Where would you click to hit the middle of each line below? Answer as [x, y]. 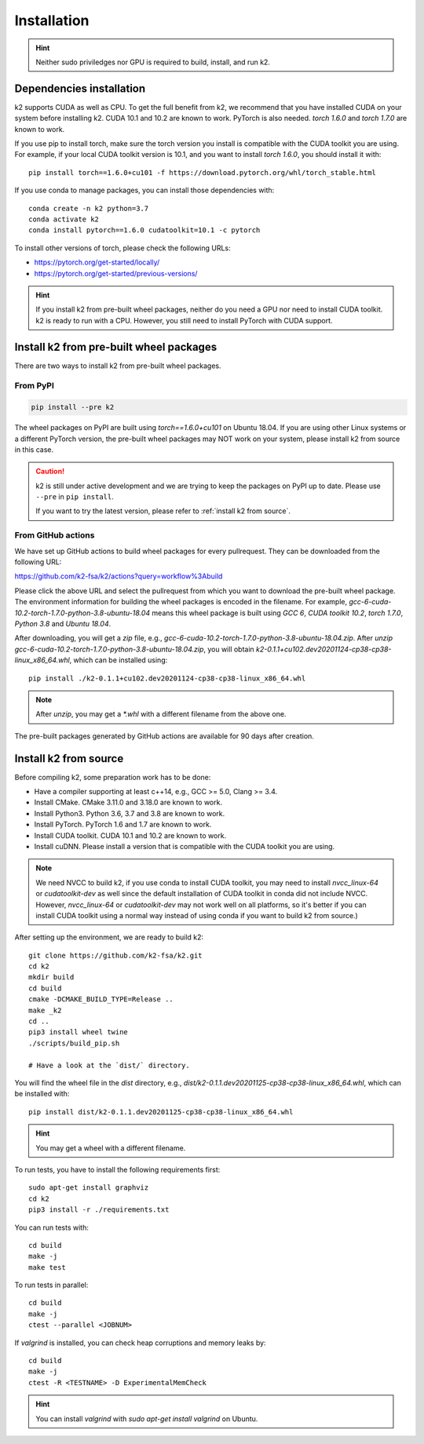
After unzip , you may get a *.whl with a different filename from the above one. [161, 714]
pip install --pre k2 [73, 407]
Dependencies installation [80, 88]
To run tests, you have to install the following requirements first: [117, 1169]
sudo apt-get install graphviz [89, 1188]
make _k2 [45, 1010]
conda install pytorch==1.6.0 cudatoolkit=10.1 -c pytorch [144, 230]
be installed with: [42, 1094]
